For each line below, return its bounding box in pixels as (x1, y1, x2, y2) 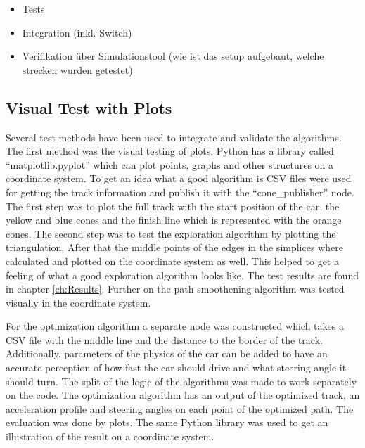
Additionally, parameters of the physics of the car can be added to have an (6, 346, 328, 361)
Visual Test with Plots (6, 96, 172, 118)
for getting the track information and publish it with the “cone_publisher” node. (6, 184, 354, 199)
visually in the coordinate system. (6, 295, 151, 309)
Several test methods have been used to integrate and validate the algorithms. (6, 129, 342, 144)
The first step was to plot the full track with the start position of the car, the (6, 198, 340, 213)
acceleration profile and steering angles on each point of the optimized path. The (6, 401, 354, 416)
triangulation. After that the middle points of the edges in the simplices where (6, 240, 343, 255)
